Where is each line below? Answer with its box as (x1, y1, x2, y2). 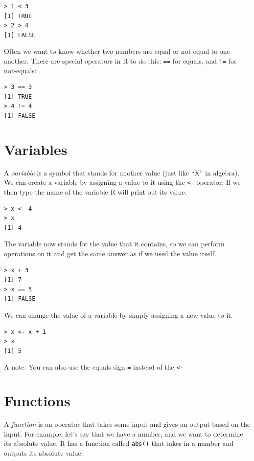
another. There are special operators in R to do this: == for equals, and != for (4, 55, 237, 66)
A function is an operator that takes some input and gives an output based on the (4, 419, 251, 429)
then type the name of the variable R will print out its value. (4, 186, 187, 197)
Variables (4, 139, 68, 159)
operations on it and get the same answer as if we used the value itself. (4, 248, 216, 258)
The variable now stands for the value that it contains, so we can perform (4, 239, 225, 249)
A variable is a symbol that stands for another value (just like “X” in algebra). (4, 167, 240, 177)
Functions (4, 391, 70, 411)
